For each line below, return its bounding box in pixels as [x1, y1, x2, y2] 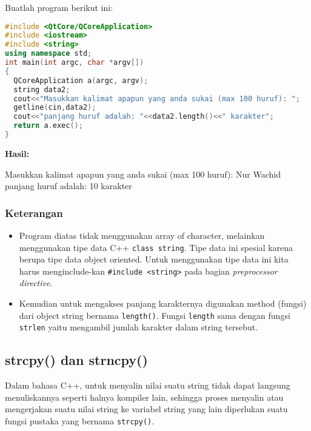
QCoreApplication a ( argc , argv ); [13, 76, 149, 85]
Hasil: [5, 147, 30, 159]
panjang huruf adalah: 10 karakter [5, 179, 132, 192]
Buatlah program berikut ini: [5, 1, 113, 13]
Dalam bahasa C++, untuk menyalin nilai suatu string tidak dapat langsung [5, 379, 290, 392]
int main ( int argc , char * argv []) [5, 58, 144, 67]
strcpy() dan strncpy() [5, 350, 148, 369]
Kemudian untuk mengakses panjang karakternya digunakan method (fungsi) [19, 297, 307, 310]
